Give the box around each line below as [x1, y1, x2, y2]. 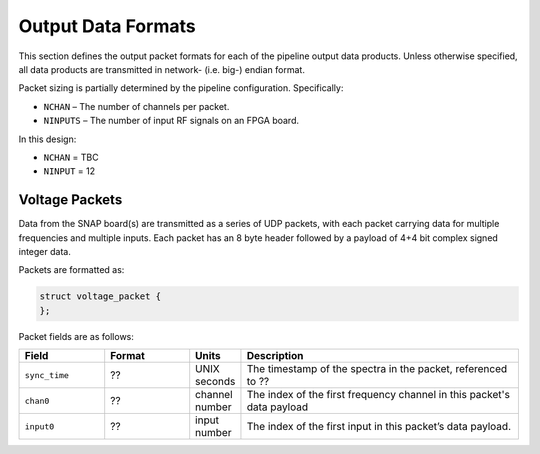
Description [246, 349, 304, 363]
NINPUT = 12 [43, 165, 95, 177]
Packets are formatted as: [18, 264, 125, 276]
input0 [24, 421, 55, 432]
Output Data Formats [18, 15, 196, 37]
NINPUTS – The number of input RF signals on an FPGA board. [43, 115, 300, 127]
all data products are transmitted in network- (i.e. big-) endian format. [18, 63, 305, 75]
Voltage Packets [18, 191, 123, 209]
